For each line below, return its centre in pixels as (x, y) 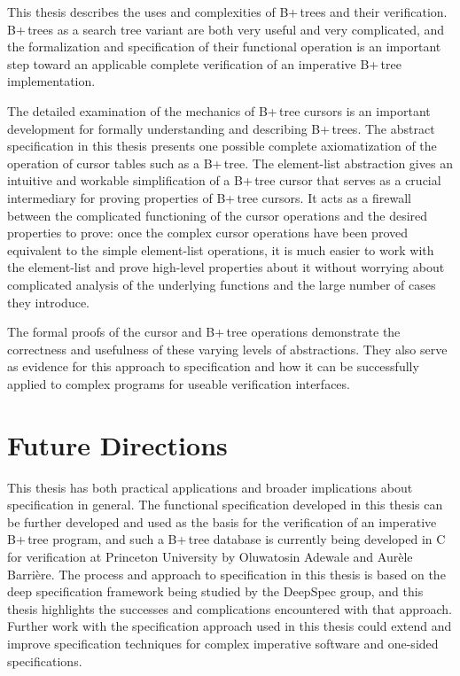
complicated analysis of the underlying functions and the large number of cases (222, 284)
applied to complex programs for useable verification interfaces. (179, 383)
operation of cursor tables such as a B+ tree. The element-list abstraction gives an (230, 163)
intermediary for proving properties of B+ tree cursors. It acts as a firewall (209, 197)
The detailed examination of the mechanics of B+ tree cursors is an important (219, 110)
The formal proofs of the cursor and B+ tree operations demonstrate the (204, 332)
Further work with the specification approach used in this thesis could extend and (230, 626)
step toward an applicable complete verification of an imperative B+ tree (204, 63)
